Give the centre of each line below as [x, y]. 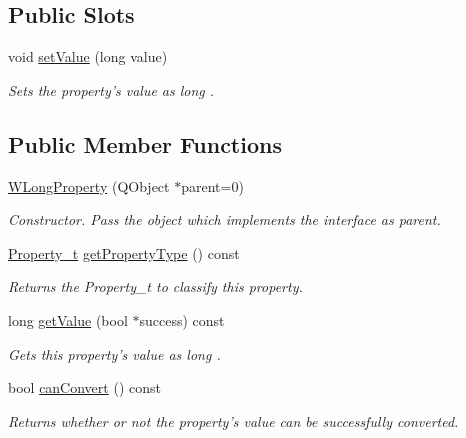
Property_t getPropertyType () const [124, 252]
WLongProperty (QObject [89, 185]
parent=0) [212, 185]
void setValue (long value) [88, 56]
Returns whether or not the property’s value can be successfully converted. [233, 420]
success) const [182, 319]
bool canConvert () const [84, 387]
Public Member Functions [145, 143]
